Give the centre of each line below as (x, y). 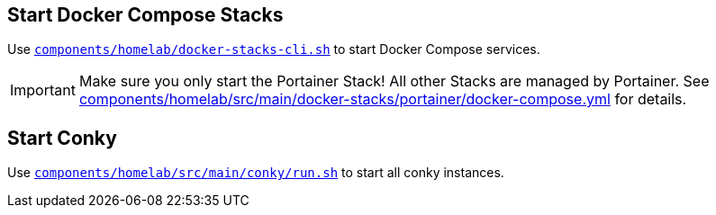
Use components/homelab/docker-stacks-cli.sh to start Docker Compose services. (274, 49)
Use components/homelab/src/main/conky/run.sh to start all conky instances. (256, 173)
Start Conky (62, 138)
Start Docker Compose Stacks (145, 15)
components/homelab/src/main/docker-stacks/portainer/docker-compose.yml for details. (383, 99)
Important (43, 90)
